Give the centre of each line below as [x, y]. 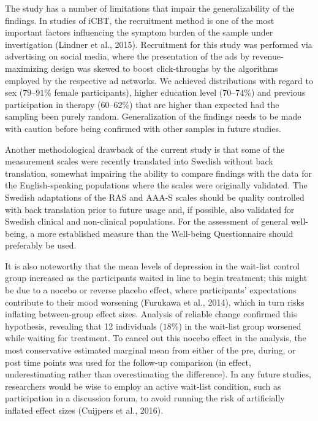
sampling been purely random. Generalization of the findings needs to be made [153, 116]
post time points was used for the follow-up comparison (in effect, [128, 362]
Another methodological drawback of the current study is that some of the [145, 149]
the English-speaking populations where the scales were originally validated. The [156, 185]
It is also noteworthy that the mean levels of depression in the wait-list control [152, 265]
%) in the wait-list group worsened [236, 326]
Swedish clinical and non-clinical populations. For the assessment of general [146, 221]
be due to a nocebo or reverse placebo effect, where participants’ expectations [151, 290]
